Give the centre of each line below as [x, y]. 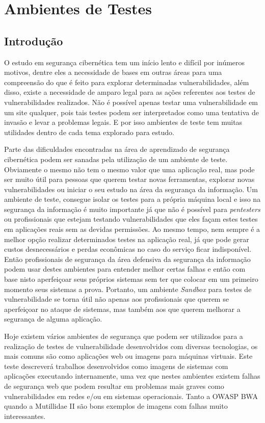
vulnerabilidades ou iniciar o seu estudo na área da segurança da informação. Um [131, 189]
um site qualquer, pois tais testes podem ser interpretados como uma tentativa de [131, 112]
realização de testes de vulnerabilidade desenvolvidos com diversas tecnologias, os [131, 346]
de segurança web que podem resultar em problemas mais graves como [114, 386]
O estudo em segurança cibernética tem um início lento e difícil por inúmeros [125, 62]
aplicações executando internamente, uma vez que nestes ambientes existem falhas [132, 376]
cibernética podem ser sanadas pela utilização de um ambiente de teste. [116, 159]
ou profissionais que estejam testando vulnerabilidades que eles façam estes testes [131, 219]
